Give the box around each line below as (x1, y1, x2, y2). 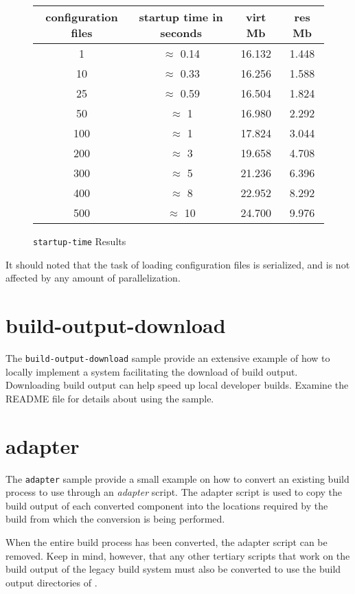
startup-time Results (33, 234, 126, 248)
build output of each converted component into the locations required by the (5, 498, 328, 512)
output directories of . (5, 575, 98, 589)
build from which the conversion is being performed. (5, 512, 225, 526)
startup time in (139, 9, 223, 25)
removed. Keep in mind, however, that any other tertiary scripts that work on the (5, 548, 350, 562)
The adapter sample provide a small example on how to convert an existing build (5, 471, 350, 486)
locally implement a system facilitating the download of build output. (5, 364, 298, 378)
